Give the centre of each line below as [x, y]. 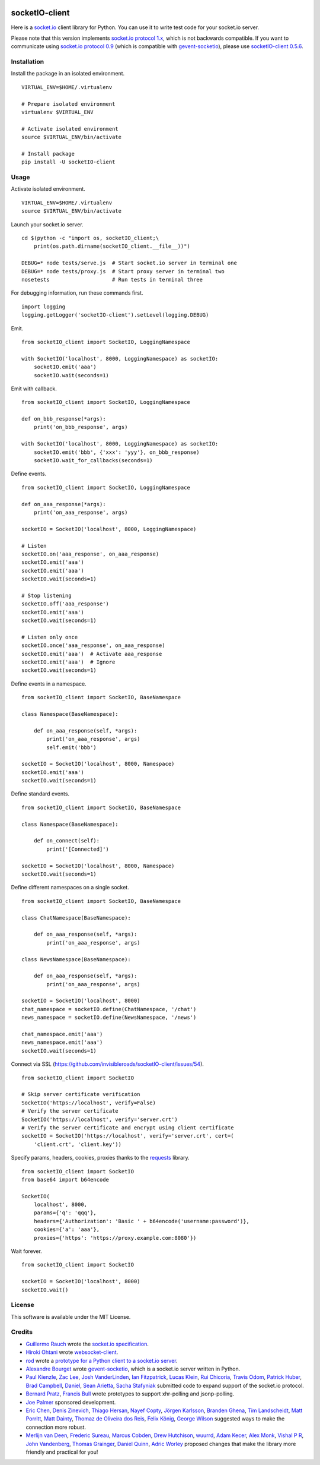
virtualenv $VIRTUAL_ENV [57, 112]
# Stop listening [47, 595]
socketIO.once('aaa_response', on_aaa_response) [93, 645]
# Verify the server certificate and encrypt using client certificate [128, 1128]
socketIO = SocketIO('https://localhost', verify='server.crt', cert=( [128, 1136]
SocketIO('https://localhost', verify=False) [89, 1103]
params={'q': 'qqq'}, [65, 1213]
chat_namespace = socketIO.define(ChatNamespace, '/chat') [109, 1009]
